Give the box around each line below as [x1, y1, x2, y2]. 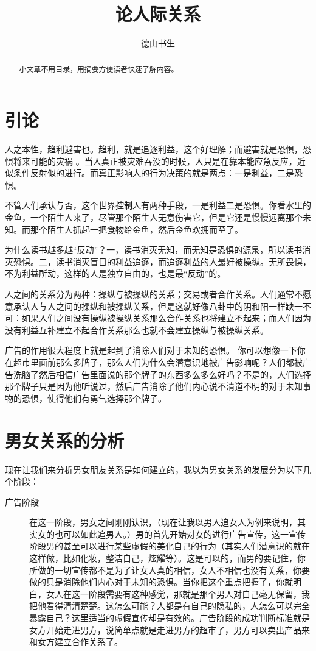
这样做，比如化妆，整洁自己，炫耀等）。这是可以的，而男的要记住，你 [29, 552, 306, 564]
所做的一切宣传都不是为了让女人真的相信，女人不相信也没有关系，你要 [29, 563, 310, 576]
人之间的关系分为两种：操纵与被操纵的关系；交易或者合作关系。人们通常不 [5, 288, 303, 301]
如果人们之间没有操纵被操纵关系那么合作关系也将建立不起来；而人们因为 [21, 311, 311, 324]
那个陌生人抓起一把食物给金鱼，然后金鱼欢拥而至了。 [30, 222, 243, 235]
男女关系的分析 [5, 427, 125, 452]
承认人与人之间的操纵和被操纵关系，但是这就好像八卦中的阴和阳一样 [13, 299, 286, 312]
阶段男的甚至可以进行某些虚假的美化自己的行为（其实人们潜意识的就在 [29, 539, 310, 552]
